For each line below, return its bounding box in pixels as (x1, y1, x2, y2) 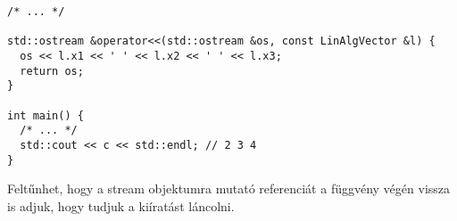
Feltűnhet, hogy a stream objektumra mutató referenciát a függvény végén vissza (7, 179, 451, 198)
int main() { (7, 109, 84, 122)
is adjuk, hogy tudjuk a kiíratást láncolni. (7, 196, 235, 215)
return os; (20, 64, 84, 78)
